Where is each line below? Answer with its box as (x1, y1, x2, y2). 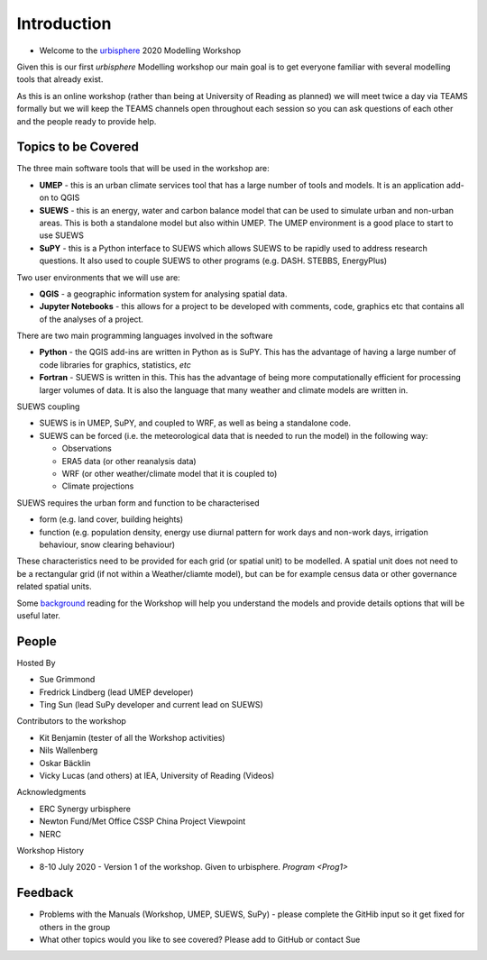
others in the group (39, 921, 111, 932)
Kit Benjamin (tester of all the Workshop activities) (39, 732, 225, 743)
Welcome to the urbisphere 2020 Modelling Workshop (39, 45, 242, 56)
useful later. (16, 609, 60, 621)
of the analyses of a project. (39, 314, 144, 325)
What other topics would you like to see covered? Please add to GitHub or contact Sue (39, 934, 361, 945)
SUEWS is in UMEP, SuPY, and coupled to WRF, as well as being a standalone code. (39, 417, 352, 428)
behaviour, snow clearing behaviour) (39, 539, 176, 550)
